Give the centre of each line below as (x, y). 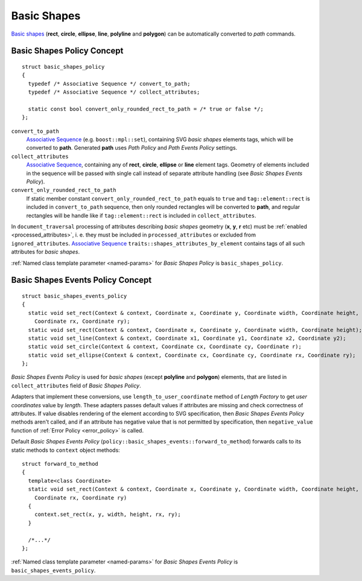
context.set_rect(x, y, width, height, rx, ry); (107, 515)
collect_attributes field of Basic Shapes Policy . (76, 386)
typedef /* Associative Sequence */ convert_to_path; (109, 84)
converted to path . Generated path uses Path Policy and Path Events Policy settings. (132, 148)
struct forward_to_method (60, 464)
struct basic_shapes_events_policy (75, 296)
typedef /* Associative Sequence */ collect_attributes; (114, 92)
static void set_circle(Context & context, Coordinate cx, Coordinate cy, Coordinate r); (165, 347)
